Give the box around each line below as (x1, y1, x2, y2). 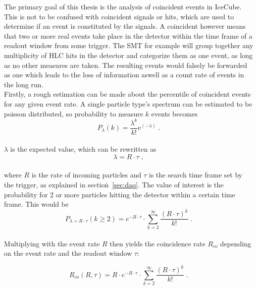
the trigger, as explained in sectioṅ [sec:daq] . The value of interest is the (4, 179, 224, 190)
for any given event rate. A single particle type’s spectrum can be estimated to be (4, 98, 252, 109)
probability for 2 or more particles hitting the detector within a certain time (4, 189, 235, 199)
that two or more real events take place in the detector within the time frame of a (4, 30, 253, 41)
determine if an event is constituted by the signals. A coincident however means (4, 21, 246, 31)
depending (220, 238, 252, 248)
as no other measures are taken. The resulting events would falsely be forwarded (4, 59, 248, 70)
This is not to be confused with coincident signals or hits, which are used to (4, 11, 234, 21)
